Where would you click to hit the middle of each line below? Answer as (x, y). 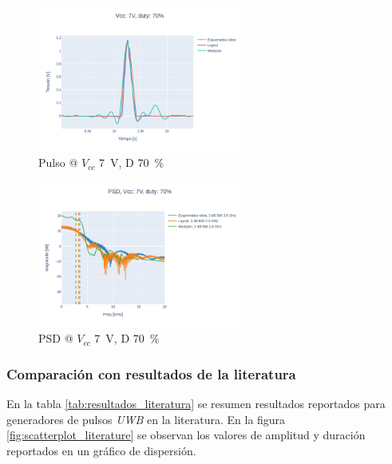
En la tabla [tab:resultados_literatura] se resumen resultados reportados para (196, 403)
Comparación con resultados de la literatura (151, 373)
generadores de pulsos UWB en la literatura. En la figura (146, 419)
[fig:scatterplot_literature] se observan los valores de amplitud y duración (186, 435)
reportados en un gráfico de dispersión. (101, 450)
